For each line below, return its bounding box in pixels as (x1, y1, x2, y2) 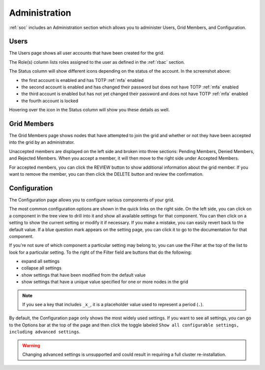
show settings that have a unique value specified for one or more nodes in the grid (21, 279, 188, 285)
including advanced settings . (9, 329, 80, 335)
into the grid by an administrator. (9, 139, 75, 145)
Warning (22, 343, 40, 348)
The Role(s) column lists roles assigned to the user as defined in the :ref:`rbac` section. (9, 59, 185, 65)
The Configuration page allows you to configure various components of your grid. (9, 197, 175, 203)
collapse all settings (21, 265, 62, 271)
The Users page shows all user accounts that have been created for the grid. (9, 50, 164, 56)
